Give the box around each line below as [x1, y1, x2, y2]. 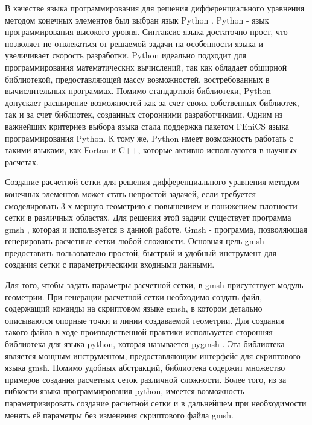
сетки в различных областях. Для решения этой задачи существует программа [5, 211, 291, 224]
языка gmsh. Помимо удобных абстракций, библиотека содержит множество [5, 361, 285, 374]
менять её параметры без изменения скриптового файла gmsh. [5, 408, 234, 421]
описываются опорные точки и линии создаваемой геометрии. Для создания [5, 313, 284, 326]
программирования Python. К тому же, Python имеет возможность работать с [5, 131, 293, 144]
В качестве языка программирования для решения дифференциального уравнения [5, 2, 305, 14]
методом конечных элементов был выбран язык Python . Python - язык [5, 13, 269, 26]
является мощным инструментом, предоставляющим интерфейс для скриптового [5, 349, 301, 362]
